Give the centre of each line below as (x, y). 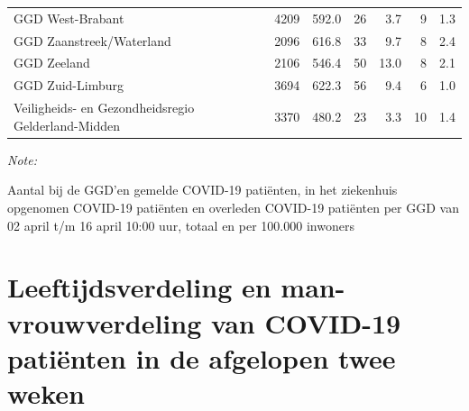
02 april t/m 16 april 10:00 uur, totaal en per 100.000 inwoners (181, 225)
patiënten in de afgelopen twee (202, 357)
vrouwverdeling (105, 322)
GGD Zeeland (52, 63)
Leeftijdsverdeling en (139, 287)
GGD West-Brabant (69, 18)
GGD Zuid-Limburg (69, 85)
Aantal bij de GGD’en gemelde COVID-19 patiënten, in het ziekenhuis (202, 190)
